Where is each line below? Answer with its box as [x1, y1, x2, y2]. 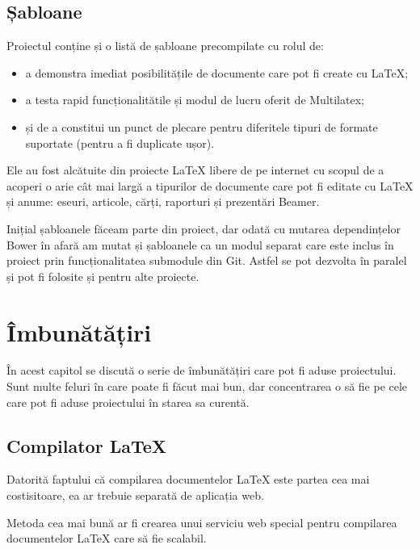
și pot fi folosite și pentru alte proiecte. [6, 267, 199, 284]
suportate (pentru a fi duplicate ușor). [25, 134, 215, 151]
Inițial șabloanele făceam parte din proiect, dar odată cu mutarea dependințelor [6, 220, 401, 237]
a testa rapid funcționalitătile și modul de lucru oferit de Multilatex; [25, 91, 364, 108]
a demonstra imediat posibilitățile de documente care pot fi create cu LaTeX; [25, 64, 409, 81]
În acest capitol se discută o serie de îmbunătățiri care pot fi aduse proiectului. [6, 362, 397, 379]
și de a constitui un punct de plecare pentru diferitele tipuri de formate [25, 118, 378, 135]
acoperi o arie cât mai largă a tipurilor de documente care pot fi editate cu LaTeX [6, 177, 414, 194]
